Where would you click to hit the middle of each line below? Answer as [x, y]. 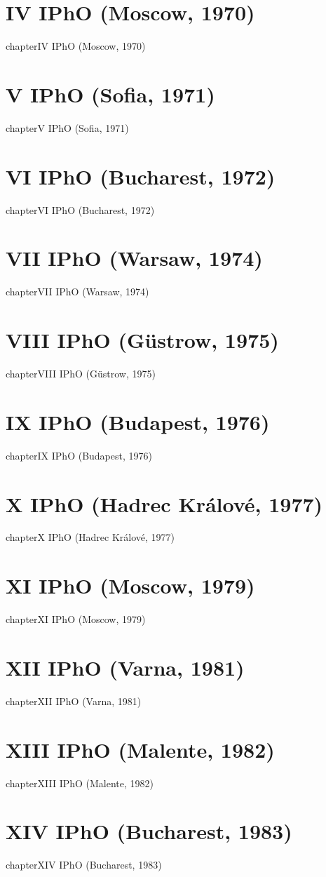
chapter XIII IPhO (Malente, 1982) [80, 783]
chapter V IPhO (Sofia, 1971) [67, 127]
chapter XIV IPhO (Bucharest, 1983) [84, 865]
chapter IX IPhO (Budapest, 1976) [79, 455]
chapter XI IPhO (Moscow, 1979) [76, 619]
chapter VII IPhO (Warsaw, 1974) [77, 292]
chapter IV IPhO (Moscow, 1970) [76, 46]
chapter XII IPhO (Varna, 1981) [74, 701]
